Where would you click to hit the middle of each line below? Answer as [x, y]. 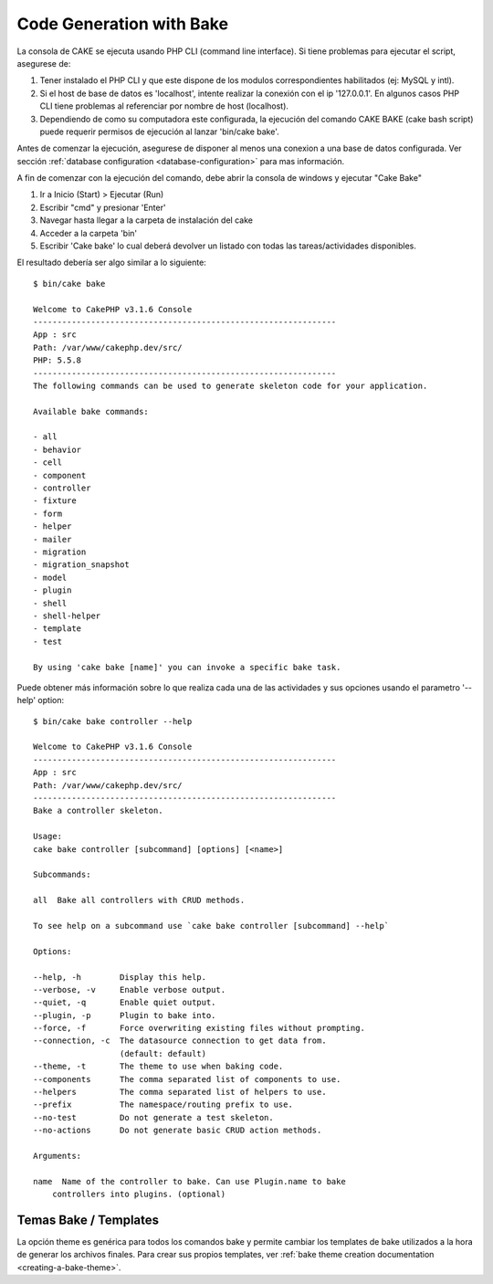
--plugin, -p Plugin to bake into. [125, 1015]
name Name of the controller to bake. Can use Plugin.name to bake [189, 1181]
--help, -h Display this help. [120, 977]
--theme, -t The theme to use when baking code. [158, 1067]
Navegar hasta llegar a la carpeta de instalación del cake [146, 220]
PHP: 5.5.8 [58, 360]
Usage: [48, 837]
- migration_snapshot [81, 565]
